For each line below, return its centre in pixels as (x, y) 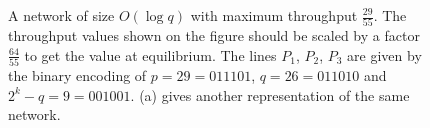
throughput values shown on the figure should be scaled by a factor (214, 35)
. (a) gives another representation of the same (270, 94)
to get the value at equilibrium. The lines (150, 54)
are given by (384, 54)
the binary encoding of (77, 75)
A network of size (61, 15)
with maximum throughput (274, 15)
